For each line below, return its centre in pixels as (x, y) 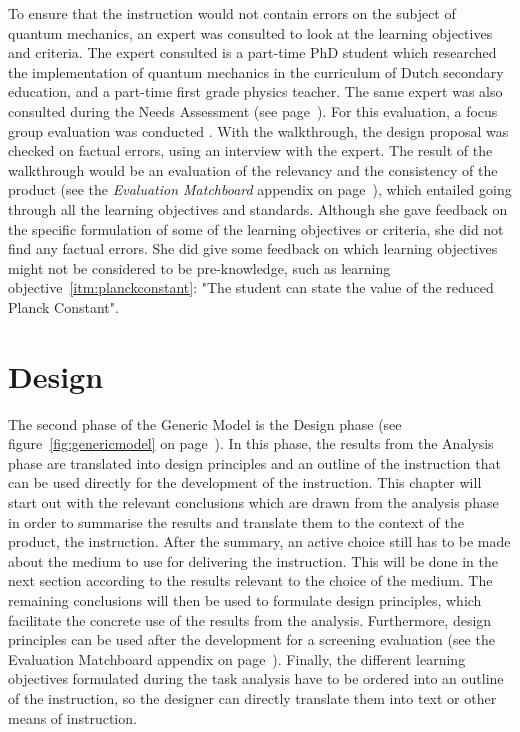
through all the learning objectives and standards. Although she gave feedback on (258, 208)
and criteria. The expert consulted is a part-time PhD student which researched (252, 52)
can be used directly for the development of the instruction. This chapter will (245, 482)
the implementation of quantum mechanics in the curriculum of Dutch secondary (256, 71)
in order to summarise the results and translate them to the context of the (236, 521)
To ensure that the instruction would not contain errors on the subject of (232, 13)
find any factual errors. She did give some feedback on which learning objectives (253, 248)
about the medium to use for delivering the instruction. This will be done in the (253, 560)
